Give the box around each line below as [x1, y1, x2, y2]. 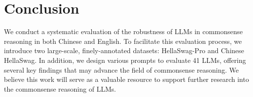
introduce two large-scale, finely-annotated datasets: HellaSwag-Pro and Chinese [4, 45, 244, 56]
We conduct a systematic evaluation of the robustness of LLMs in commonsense [4, 26, 243, 37]
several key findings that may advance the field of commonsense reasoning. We [4, 64, 239, 75]
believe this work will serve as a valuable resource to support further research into [4, 74, 249, 84]
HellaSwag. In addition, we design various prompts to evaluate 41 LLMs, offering [4, 55, 246, 65]
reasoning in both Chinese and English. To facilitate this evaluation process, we [4, 36, 242, 46]
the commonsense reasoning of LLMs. [4, 83, 116, 94]
